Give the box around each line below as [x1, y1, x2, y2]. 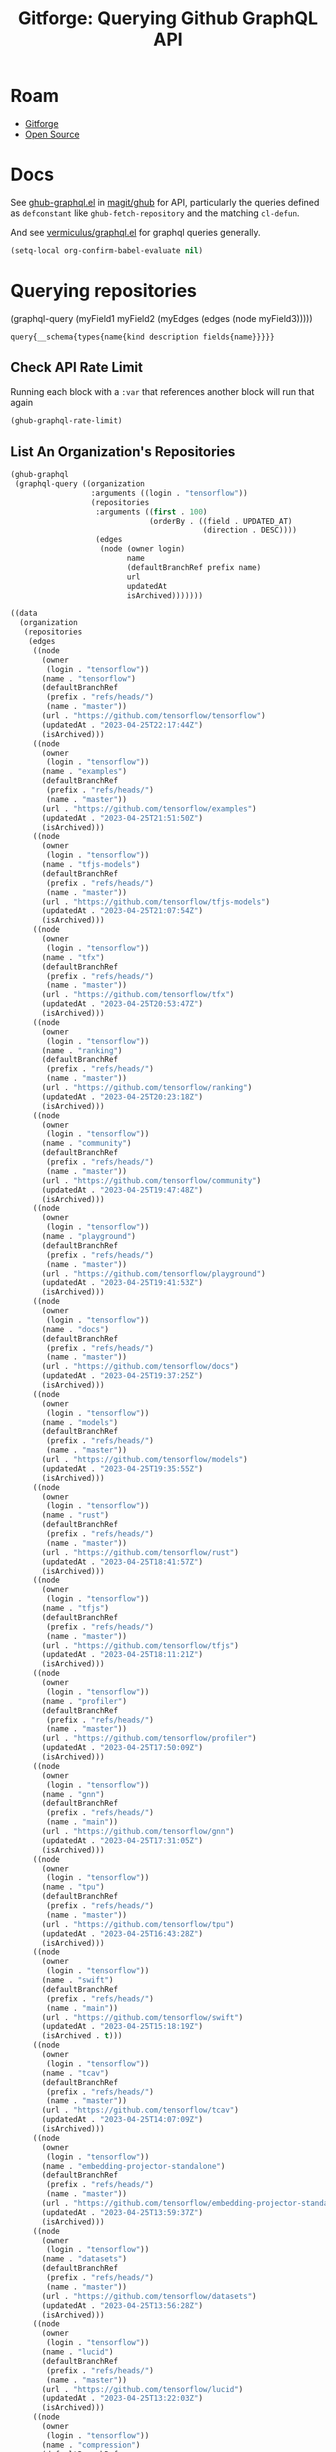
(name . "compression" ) [41, 2440, 141, 2450]
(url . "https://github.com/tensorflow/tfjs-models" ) [41, 897, 271, 907]
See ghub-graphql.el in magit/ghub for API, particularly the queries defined [10, 196, 320, 208]
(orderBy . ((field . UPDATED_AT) [148, 516, 293, 526]
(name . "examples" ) [41, 767, 128, 777]
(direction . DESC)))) [202, 525, 298, 536]
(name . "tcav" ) [41, 2068, 110, 2078]
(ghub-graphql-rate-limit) [10, 415, 123, 426]
